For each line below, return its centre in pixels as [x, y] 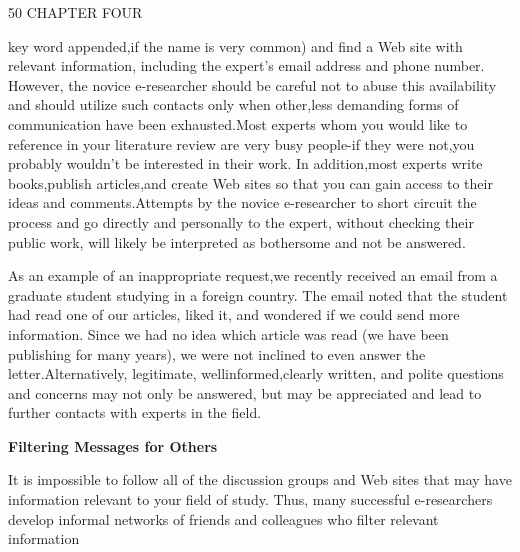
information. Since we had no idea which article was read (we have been [228, 333]
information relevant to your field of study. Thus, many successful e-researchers [250, 499]
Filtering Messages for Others [113, 445]
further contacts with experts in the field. [135, 412]
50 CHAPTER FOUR [75, 12]
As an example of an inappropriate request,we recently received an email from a [253, 275]
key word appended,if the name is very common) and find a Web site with [235, 45]
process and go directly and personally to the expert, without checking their [241, 221]
